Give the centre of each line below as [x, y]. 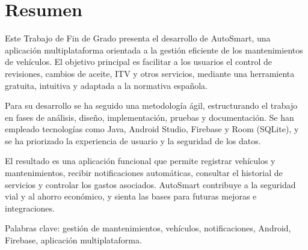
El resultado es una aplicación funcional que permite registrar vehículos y [140, 161]
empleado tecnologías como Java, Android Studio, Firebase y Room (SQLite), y [152, 129]
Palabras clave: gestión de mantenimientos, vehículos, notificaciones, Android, [148, 228]
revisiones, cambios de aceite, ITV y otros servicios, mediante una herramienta [150, 73]
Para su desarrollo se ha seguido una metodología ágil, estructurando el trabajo [151, 105]
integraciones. [30, 208]
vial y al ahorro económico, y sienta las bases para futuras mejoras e [131, 196]
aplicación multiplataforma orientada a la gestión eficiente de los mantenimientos [154, 50]
